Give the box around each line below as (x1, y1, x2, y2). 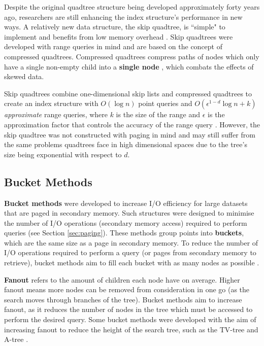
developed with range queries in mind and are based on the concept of (4, 41, 222, 52)
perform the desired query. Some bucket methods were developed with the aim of (4, 314, 256, 325)
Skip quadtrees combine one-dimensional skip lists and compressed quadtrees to (4, 88, 252, 98)
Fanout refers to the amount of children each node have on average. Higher (4, 274, 240, 285)
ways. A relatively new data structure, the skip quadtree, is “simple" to (4, 21, 225, 32)
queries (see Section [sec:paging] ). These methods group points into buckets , (4, 227, 244, 238)
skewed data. (4, 71, 44, 82)
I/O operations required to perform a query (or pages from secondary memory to (4, 247, 256, 258)
